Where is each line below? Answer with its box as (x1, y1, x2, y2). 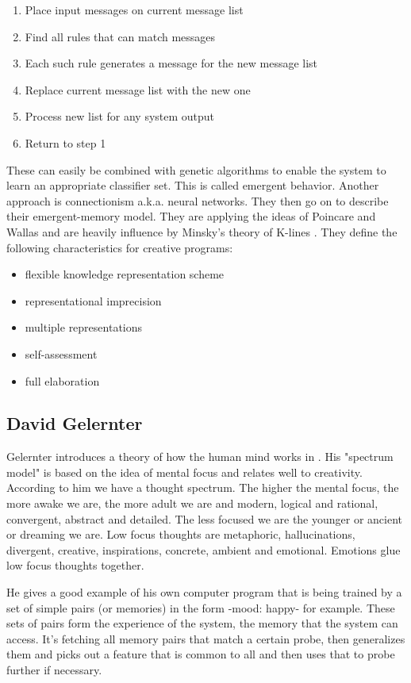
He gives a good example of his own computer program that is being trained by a (6, 584, 402, 601)
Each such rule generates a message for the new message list (25, 55, 318, 71)
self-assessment (25, 345, 98, 362)
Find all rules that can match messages (25, 28, 216, 44)
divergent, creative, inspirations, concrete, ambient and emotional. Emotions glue (6, 541, 401, 558)
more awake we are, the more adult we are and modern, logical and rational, (6, 495, 378, 512)
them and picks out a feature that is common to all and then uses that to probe (6, 646, 395, 662)
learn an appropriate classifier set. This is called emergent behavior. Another (6, 177, 379, 194)
